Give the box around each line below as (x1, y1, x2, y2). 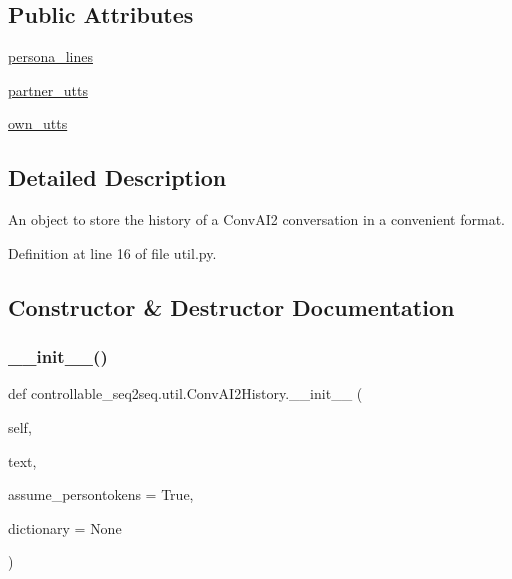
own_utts (8, 113, 68, 134)
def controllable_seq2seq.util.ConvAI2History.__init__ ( (8, 383, 363, 404)
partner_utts (8, 79, 88, 100)
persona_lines (8, 46, 93, 67)
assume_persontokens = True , (8, 484, 194, 505)
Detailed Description (8, 162, 227, 193)
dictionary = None (8, 517, 122, 538)
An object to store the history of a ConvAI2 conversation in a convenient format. (8, 209, 505, 230)
